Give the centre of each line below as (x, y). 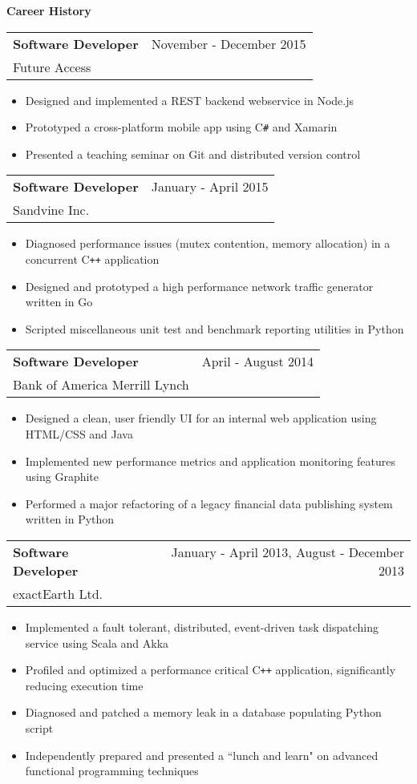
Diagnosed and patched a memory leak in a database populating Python (203, 712)
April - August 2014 (257, 362)
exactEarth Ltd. (58, 594)
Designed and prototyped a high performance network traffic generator (199, 286)
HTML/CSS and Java (79, 434)
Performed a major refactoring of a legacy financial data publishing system (209, 503)
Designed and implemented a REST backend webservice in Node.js (189, 100)
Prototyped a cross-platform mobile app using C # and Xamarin (181, 127)
